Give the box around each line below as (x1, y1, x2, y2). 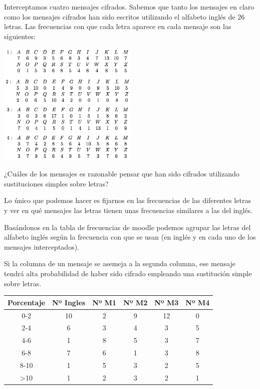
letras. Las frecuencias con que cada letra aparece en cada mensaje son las (4, 21, 231, 32)
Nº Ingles (52, 297, 86, 307)
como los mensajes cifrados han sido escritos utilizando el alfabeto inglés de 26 (4, 11, 245, 22)
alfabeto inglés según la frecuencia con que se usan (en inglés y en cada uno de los (4, 232, 256, 242)
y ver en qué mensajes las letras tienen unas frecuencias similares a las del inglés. (4, 205, 252, 216)
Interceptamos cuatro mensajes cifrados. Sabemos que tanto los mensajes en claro (4, 2, 254, 12)
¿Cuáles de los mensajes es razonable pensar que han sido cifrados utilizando (4, 168, 239, 179)
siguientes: (4, 31, 36, 41)
